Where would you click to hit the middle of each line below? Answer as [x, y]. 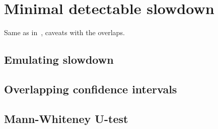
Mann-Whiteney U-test [66, 118]
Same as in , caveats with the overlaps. [64, 32]
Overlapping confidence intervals [91, 89]
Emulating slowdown [59, 59]
